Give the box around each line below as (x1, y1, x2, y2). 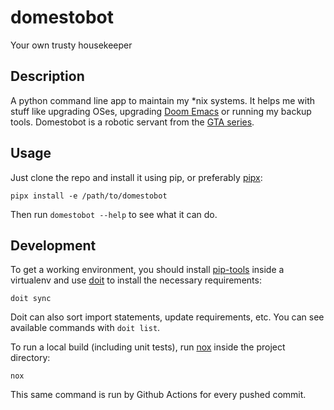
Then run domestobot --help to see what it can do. (10, 208, 218, 220)
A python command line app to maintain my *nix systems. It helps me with (10, 94, 316, 106)
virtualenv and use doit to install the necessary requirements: (10, 274, 262, 286)
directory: (10, 352, 51, 364)
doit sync (10, 294, 52, 304)
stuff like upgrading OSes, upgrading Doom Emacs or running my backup (10, 105, 312, 117)
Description (10, 68, 85, 85)
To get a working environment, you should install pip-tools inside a (10, 264, 285, 276)
